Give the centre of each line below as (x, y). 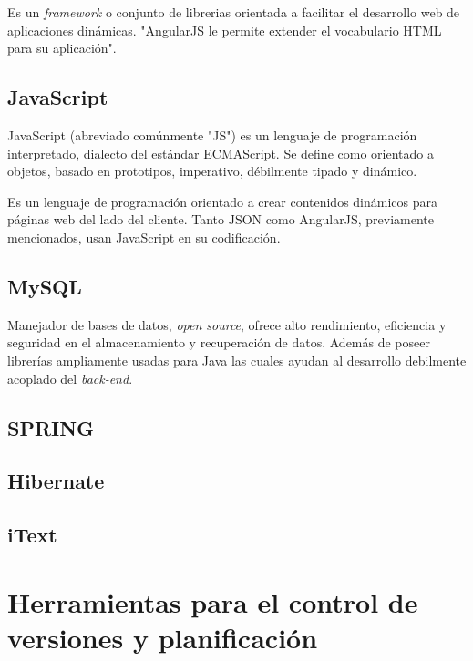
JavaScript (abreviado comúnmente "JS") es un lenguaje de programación (212, 134)
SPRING (51, 427)
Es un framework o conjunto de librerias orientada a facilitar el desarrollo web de (234, 12)
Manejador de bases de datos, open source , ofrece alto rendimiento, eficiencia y (227, 324)
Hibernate (56, 481)
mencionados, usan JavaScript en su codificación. (144, 237)
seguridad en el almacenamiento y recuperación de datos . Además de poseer (219, 342)
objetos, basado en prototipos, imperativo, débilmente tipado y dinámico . (212, 171)
